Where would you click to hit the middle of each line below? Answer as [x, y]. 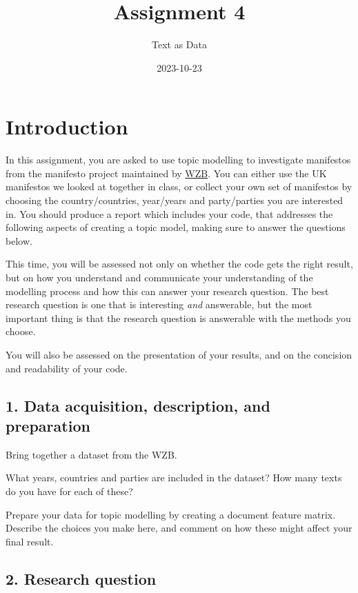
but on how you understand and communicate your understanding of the [159, 277]
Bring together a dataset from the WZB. [91, 454]
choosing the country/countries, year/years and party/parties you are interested [175, 200]
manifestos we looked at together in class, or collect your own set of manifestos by [179, 187]
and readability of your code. [67, 368]
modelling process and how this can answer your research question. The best [167, 291]
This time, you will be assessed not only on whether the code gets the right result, [179, 264]
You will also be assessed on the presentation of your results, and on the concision [179, 354]
